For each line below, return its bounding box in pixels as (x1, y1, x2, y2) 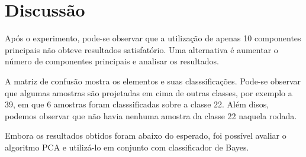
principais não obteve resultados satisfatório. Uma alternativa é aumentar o (5, 43, 278, 55)
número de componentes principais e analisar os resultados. (5, 55, 219, 67)
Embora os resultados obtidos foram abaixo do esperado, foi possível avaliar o (5, 129, 286, 142)
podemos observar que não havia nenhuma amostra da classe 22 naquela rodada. (5, 109, 297, 122)
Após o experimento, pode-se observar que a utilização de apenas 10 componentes (5, 32, 301, 44)
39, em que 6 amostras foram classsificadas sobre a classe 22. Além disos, (5, 98, 269, 110)
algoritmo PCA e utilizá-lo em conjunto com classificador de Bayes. (5, 140, 249, 153)
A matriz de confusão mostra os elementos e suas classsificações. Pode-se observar (5, 74, 301, 87)
